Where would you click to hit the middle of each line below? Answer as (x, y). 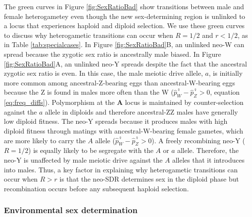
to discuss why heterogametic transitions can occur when (89, 35)
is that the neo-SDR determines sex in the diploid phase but (149, 179)
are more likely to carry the (45, 140)
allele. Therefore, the (208, 150)
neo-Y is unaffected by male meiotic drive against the (83, 159)
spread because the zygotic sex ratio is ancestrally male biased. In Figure (113, 54)
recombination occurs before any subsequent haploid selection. (96, 188)
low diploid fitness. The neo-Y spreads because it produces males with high (116, 121)
